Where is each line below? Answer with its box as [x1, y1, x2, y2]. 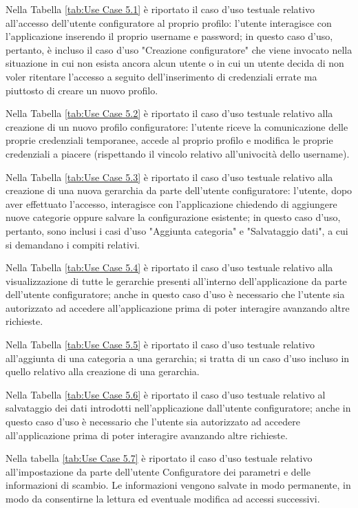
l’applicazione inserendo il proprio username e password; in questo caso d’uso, [6, 29, 333, 43]
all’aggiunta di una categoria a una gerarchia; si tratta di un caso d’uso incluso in [6, 350, 350, 365]
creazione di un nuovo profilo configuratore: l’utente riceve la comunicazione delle [6, 119, 348, 134]
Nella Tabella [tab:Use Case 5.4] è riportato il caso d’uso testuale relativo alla [6, 260, 333, 275]
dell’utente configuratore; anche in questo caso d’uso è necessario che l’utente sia [6, 287, 345, 301]
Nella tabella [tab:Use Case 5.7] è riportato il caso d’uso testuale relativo [6, 451, 313, 465]
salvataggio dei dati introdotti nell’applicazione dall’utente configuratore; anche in [6, 401, 351, 415]
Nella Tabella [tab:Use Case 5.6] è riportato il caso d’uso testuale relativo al [6, 387, 326, 401]
